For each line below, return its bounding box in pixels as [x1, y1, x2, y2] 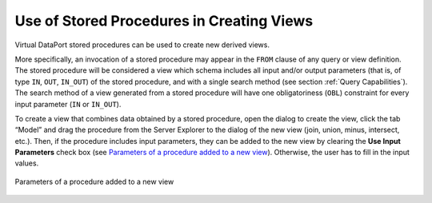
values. [14, 158, 39, 168]
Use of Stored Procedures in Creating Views [14, 12, 314, 30]
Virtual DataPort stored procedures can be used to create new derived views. [14, 40, 270, 50]
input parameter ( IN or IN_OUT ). [14, 99, 122, 109]
